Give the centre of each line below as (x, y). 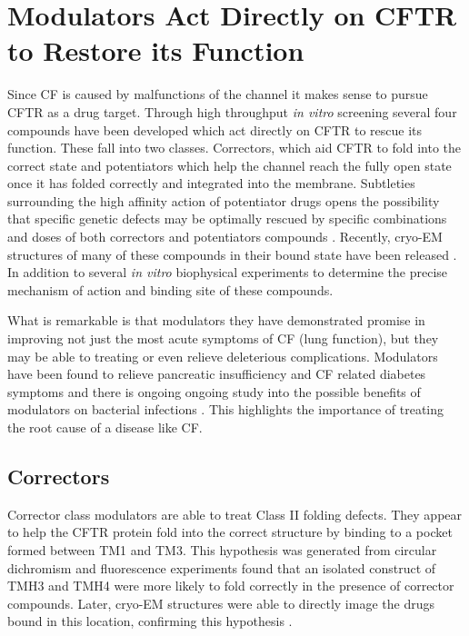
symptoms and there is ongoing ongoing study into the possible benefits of (214, 391)
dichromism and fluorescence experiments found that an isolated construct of (222, 567)
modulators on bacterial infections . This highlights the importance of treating (226, 409)
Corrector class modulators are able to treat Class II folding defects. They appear (235, 514)
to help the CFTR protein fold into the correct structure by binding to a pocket (230, 532)
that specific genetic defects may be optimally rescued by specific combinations (227, 219)
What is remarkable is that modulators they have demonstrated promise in (216, 320)
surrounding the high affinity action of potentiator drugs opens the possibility (224, 200)
